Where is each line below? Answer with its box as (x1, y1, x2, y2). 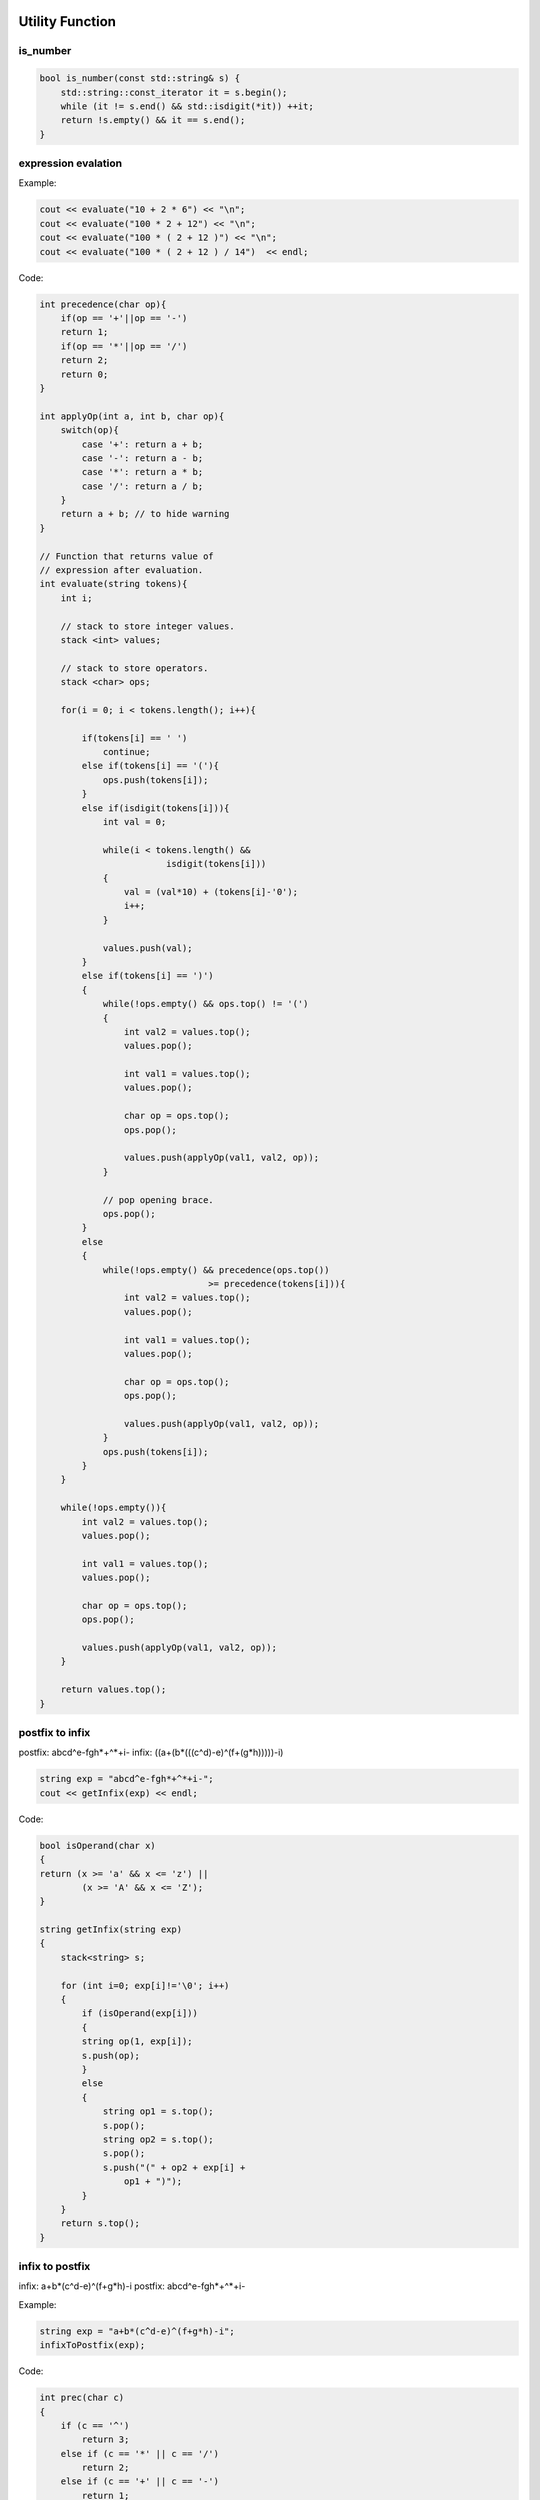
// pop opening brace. (102, 1194, 214, 1205)
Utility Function (18, 13, 117, 30)
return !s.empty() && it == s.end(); (60, 115, 246, 126)
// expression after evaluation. (39, 565, 204, 576)
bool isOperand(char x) (39, 1840, 157, 1851)
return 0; (60, 368, 109, 380)
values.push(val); (102, 942, 194, 954)
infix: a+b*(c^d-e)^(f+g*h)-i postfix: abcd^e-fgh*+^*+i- (18, 2280, 246, 2292)
